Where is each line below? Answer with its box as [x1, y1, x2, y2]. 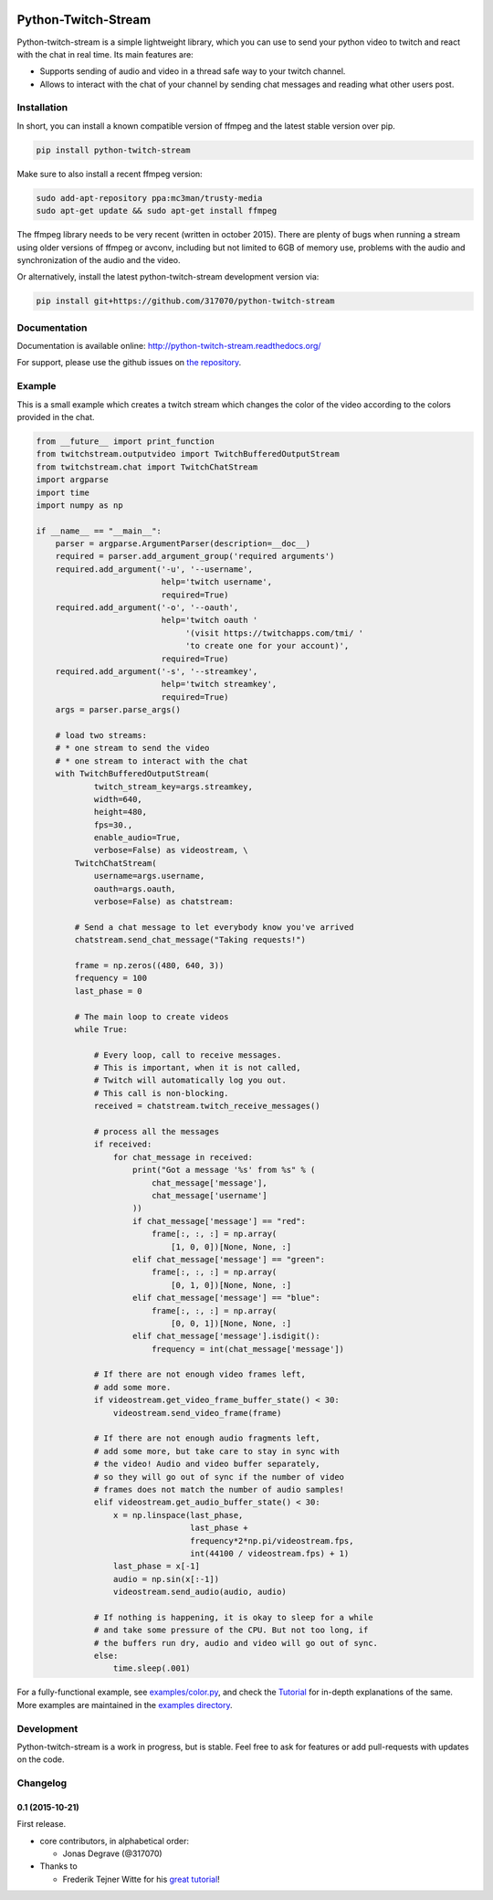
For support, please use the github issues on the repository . [16, 357, 242, 368]
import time [36, 487, 90, 498]
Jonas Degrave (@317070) [62, 1848, 163, 1859]
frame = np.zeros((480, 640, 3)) [74, 960, 225, 970]
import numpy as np [36, 500, 123, 511]
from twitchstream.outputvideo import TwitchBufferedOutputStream [36, 449, 340, 459]
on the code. [16, 1754, 65, 1765]
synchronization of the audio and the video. [16, 254, 181, 265]
